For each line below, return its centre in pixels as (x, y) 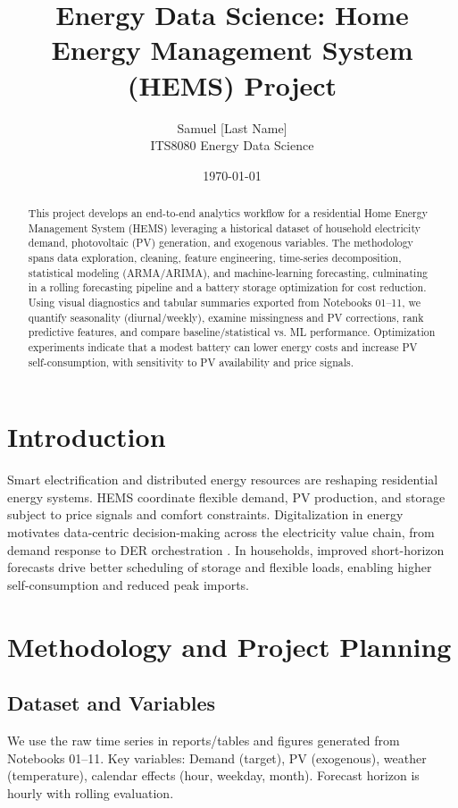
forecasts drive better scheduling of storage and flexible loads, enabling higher (220, 567)
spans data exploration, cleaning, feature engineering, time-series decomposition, (215, 258)
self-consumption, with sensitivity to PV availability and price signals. (191, 362)
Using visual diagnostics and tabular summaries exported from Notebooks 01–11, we (225, 303)
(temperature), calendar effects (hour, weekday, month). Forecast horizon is (213, 775)
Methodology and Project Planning (229, 646)
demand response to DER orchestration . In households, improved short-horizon (226, 549)
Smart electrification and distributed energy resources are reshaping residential (223, 480)
